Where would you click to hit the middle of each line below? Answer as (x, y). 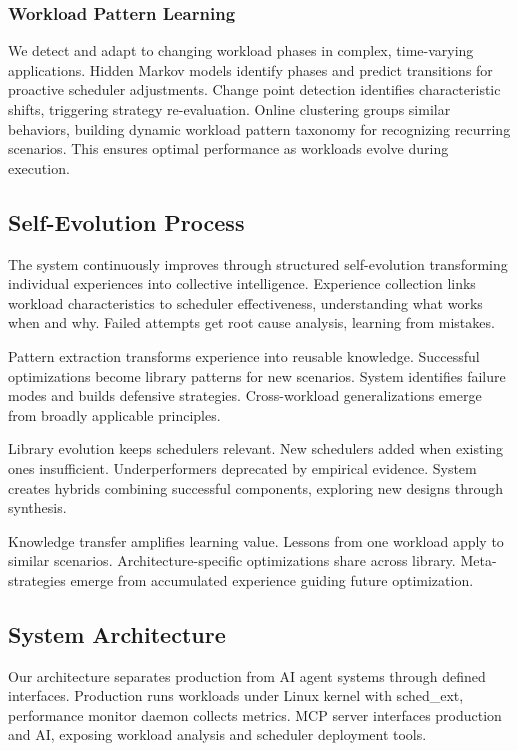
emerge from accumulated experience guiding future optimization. (272, 579)
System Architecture (117, 633)
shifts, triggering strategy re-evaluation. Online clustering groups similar (229, 109)
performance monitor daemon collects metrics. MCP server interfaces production (255, 714)
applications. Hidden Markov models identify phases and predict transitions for (250, 69)
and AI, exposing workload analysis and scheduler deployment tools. (217, 734)
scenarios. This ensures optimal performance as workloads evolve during (228, 148)
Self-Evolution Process (126, 221)
